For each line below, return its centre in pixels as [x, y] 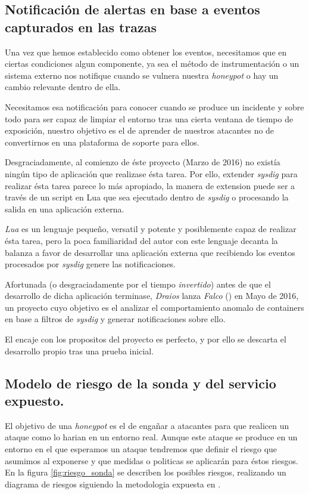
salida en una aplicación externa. [65, 209]
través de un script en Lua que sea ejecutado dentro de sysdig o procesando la [147, 197]
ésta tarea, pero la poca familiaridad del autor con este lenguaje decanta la [141, 240]
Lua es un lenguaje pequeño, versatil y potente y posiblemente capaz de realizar [151, 229]
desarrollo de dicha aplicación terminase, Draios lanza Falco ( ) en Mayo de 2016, [152, 296]
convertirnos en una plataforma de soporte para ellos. [102, 142]
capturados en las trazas [81, 27]
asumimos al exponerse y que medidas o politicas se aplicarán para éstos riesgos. [152, 460]
